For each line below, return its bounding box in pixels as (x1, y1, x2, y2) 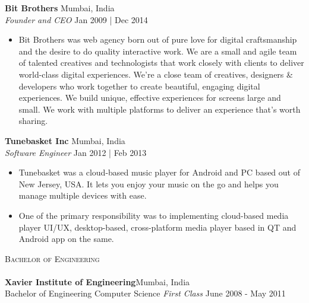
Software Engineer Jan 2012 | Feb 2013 (5, 146, 147, 158)
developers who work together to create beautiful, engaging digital (18, 79, 260, 92)
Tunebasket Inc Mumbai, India (5, 134, 125, 146)
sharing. (18, 114, 48, 127)
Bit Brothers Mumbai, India (5, 2, 115, 14)
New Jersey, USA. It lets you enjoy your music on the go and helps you (18, 177, 279, 190)
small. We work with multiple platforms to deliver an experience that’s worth (18, 103, 301, 115)
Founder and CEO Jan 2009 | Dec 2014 (5, 13, 148, 25)
